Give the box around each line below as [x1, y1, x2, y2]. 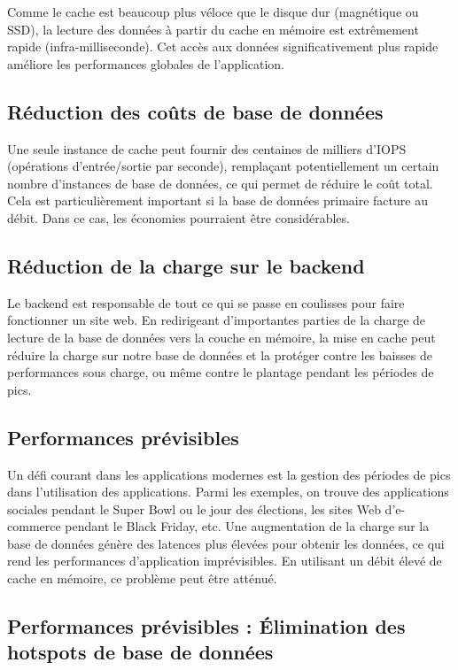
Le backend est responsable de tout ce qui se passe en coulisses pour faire [7, 293, 405, 312]
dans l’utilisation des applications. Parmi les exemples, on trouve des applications [7, 482, 449, 501]
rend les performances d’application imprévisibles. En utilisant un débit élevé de [7, 551, 442, 570]
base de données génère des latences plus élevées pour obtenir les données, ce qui [7, 534, 445, 552]
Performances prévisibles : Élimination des [7, 612, 406, 640]
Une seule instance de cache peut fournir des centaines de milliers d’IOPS [7, 139, 407, 158]
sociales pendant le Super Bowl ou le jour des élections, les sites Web [7, 499, 381, 518]
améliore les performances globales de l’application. [7, 54, 285, 73]
